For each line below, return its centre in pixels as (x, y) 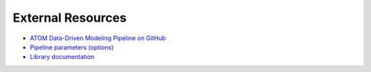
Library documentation (62, 57)
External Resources (70, 18)
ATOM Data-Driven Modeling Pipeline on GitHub (98, 38)
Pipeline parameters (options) (72, 47)
